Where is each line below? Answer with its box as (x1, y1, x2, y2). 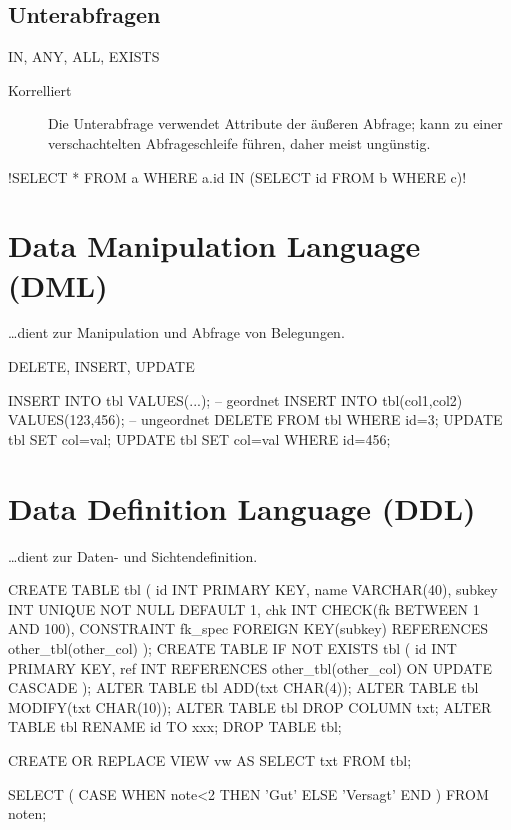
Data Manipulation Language (8, 225, 421, 266)
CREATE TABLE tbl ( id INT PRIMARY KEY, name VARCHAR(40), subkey (8, 579, 498, 600)
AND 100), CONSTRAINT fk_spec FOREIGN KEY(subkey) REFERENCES (8, 618, 488, 639)
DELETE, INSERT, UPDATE (8, 356, 195, 377)
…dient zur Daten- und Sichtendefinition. (8, 545, 258, 566)
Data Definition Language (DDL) (8, 487, 476, 528)
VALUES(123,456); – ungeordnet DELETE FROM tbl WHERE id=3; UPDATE (8, 409, 503, 430)
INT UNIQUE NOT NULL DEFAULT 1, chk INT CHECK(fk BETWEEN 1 (8, 598, 480, 619)
